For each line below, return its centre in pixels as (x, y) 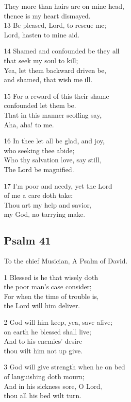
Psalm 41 (27, 240)
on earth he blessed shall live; (48, 331)
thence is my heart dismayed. (47, 15)
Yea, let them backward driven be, (55, 70)
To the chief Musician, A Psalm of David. (66, 261)
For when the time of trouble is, (51, 296)
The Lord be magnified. (39, 169)
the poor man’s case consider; (48, 287)
